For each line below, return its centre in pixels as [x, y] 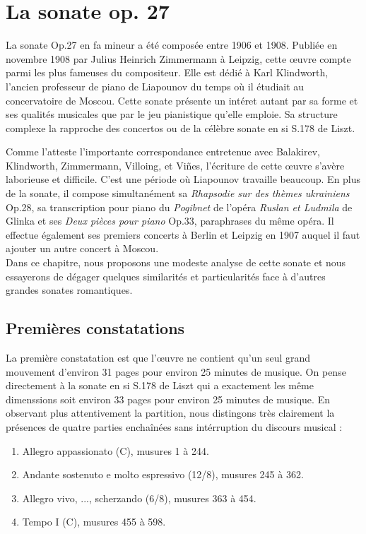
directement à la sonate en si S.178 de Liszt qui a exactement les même [160, 385]
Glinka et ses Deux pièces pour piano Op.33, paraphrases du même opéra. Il [170, 221]
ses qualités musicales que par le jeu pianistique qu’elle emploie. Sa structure [172, 114]
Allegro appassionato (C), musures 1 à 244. [116, 450]
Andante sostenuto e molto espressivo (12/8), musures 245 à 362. [163, 474]
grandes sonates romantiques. [69, 290]
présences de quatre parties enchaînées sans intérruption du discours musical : [174, 426]
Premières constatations [95, 328]
